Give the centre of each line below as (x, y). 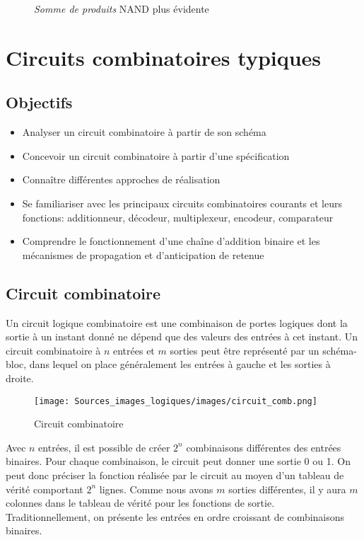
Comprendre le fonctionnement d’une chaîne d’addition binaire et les (171, 241)
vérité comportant (45, 489)
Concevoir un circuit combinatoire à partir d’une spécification (156, 155)
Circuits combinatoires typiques (164, 57)
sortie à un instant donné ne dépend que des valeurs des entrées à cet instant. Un (182, 337)
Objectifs (39, 102)
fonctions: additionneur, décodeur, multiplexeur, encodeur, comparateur (178, 217)
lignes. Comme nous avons (156, 489)
